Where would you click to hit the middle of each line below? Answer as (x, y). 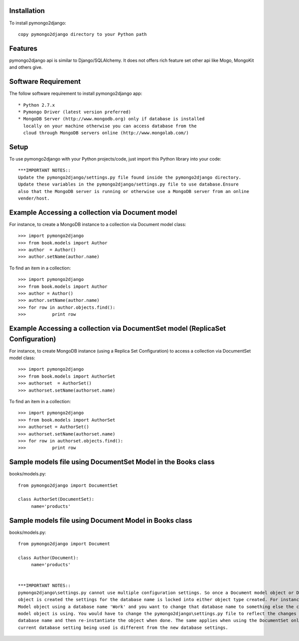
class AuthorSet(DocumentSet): (56, 499)
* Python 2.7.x (37, 105)
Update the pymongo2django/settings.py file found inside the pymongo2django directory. (130, 177)
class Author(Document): (48, 558)
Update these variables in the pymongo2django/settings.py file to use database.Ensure (129, 184)
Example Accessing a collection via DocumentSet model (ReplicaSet (118, 328)
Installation (27, 11)
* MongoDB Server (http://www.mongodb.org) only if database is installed (111, 119)
